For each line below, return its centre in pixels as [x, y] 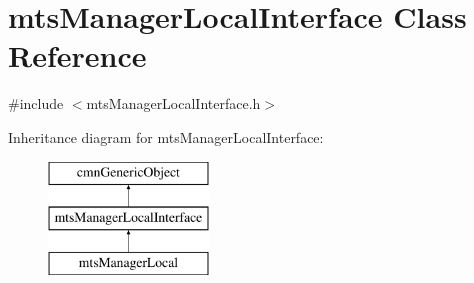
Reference [77, 55]
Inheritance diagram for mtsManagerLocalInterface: [166, 136]
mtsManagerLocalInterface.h [173, 103]
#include [36, 103]
